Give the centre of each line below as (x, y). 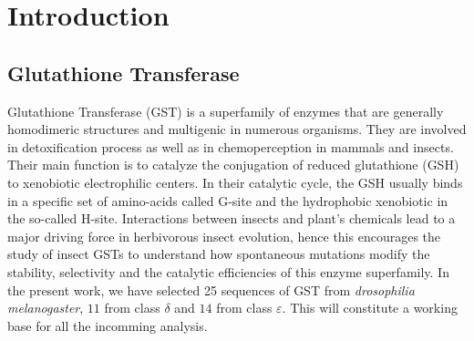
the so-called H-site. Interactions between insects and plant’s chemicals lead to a (232, 218)
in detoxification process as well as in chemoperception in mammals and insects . (231, 146)
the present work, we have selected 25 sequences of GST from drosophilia (211, 289)
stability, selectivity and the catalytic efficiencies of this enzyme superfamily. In (228, 271)
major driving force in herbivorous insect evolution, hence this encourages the (224, 236)
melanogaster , (46, 308)
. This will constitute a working (370, 308)
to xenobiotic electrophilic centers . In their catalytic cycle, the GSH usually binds (235, 182)
